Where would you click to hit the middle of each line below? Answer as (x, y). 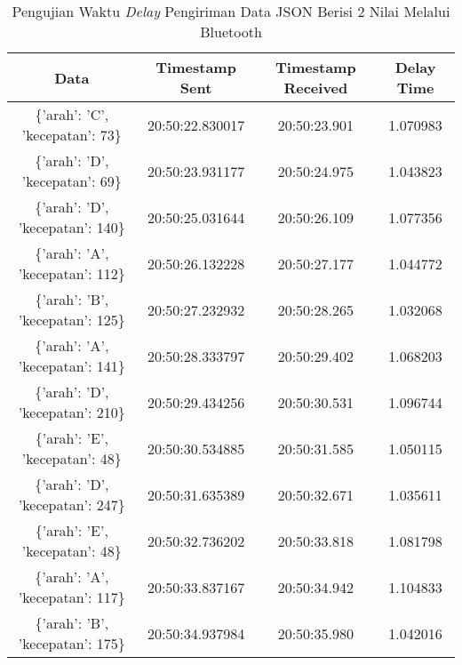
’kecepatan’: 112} (72, 273)
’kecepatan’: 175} (72, 643)
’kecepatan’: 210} (72, 412)
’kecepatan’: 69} (72, 181)
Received (316, 88)
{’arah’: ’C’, (72, 114)
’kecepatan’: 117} (72, 597)
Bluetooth (231, 32)
